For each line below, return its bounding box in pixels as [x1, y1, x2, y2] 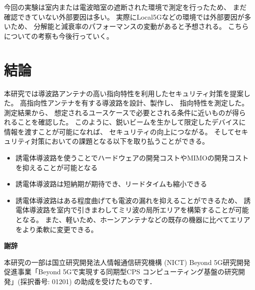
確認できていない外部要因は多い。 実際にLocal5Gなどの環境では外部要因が [4, 11, 244, 22]
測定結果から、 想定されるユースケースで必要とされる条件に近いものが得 [4, 107, 239, 117]
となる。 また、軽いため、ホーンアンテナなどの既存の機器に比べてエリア [15, 214, 251, 225]
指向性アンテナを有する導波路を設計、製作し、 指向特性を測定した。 [26, 98, 249, 108]
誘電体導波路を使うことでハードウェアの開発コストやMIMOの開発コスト [15, 153, 249, 163]
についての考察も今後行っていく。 [4, 30, 113, 41]
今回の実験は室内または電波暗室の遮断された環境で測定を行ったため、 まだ [4, 2, 247, 12]
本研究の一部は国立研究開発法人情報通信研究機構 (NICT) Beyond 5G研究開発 [4, 257, 251, 267]
